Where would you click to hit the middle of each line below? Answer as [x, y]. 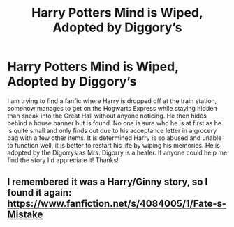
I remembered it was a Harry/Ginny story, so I [108, 182]
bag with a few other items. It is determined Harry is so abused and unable [115, 138]
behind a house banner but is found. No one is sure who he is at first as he [115, 123]
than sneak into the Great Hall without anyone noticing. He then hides [107, 116]
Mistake [25, 215]
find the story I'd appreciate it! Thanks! [63, 160]
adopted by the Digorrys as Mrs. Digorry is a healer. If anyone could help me [117, 152]
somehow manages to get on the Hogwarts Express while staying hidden [112, 108]
